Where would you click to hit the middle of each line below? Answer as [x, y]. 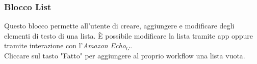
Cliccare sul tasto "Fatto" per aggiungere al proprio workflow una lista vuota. [125, 55]
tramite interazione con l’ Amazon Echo [65, 45]
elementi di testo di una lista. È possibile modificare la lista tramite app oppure [128, 35]
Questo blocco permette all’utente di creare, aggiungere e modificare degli [119, 26]
